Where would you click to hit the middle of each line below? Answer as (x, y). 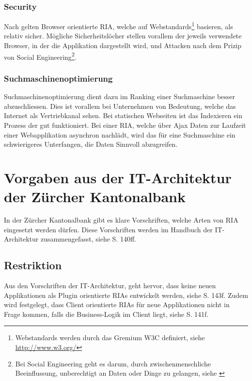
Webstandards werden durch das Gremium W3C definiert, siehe (110, 338)
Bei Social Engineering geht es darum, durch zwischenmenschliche (113, 363)
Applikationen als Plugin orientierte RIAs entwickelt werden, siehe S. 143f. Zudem (126, 295)
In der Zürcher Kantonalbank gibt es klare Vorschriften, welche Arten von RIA (121, 220)
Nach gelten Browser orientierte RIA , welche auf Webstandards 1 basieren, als (118, 26)
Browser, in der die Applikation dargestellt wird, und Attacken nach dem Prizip (123, 45)
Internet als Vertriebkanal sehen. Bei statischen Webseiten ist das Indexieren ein (123, 115)
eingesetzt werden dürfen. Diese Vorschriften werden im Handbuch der (108, 229)
